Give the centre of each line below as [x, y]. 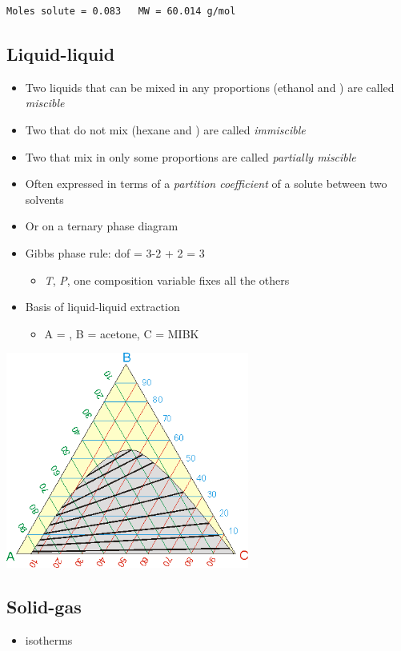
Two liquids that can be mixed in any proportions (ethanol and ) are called [210, 87]
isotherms [49, 639]
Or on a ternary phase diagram [102, 226]
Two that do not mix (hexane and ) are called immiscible [165, 129]
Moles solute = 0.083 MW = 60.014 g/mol [121, 11]
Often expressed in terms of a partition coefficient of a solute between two [206, 184]
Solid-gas [44, 607]
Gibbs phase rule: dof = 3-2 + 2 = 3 [115, 252]
